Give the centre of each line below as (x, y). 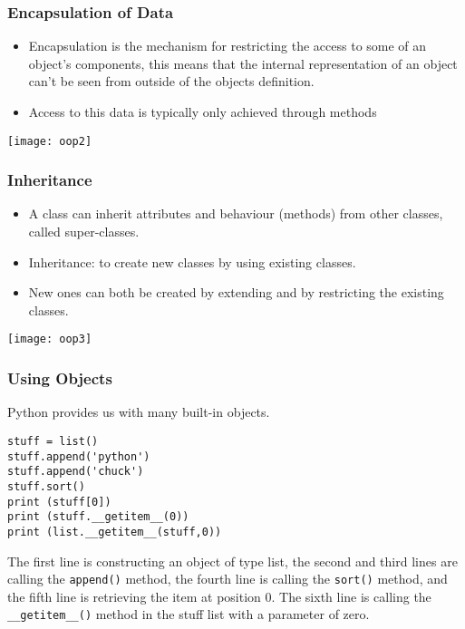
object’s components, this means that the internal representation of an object (243, 63)
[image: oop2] (50, 141)
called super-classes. (84, 232)
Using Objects (60, 378)
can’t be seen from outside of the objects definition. (171, 81)
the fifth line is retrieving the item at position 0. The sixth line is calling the (219, 596)
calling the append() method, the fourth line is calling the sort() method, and (228, 579)
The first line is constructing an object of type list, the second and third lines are (232, 561)
